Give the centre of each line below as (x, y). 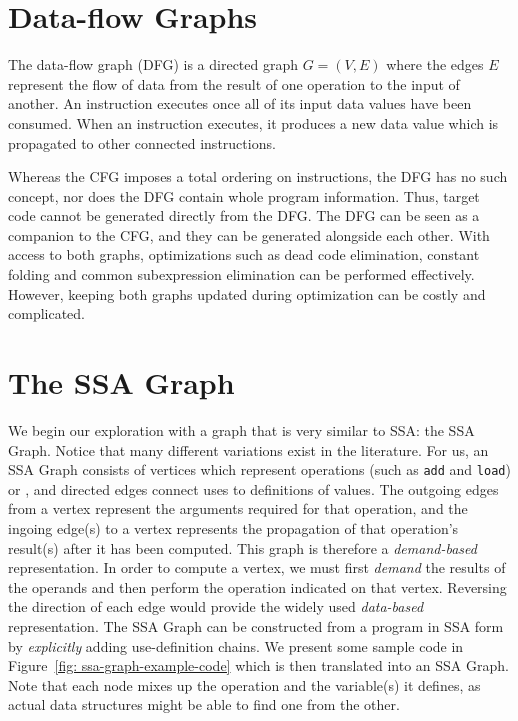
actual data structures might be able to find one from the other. (204, 704)
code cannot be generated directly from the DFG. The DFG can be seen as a (244, 215)
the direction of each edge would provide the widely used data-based (216, 606)
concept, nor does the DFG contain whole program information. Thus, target (244, 195)
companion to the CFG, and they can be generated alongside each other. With (249, 234)
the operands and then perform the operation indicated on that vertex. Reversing (257, 586)
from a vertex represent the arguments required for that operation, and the (238, 508)
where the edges (435, 64)
